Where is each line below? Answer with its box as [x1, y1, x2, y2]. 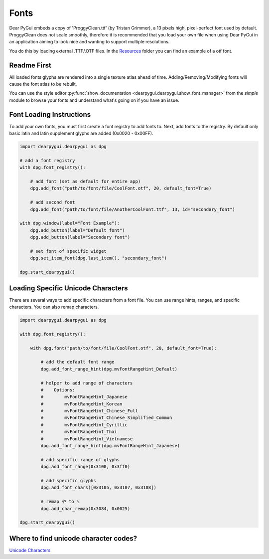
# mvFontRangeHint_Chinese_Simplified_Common [40, 415, 172, 421]
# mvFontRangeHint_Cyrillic [40, 422, 128, 427]
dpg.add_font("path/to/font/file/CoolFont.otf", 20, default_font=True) [30, 186, 212, 191]
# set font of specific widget [30, 248, 107, 254]
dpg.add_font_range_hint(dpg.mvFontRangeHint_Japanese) [40, 443, 180, 449]
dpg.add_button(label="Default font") [30, 227, 125, 233]
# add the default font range [40, 359, 115, 365]
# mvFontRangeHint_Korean [40, 401, 123, 406]
